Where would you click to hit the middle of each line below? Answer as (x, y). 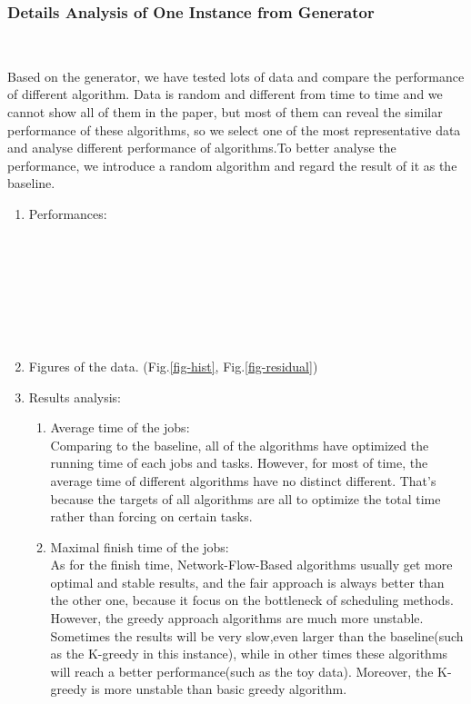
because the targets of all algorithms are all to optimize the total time (246, 498)
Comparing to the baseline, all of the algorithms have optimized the (240, 445)
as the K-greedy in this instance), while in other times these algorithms (249, 654)
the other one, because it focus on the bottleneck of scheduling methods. (252, 600)
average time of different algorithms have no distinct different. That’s (243, 480)
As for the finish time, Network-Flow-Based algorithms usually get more (251, 565)
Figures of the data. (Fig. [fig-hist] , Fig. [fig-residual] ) (173, 366)
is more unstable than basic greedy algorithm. (219, 689)
